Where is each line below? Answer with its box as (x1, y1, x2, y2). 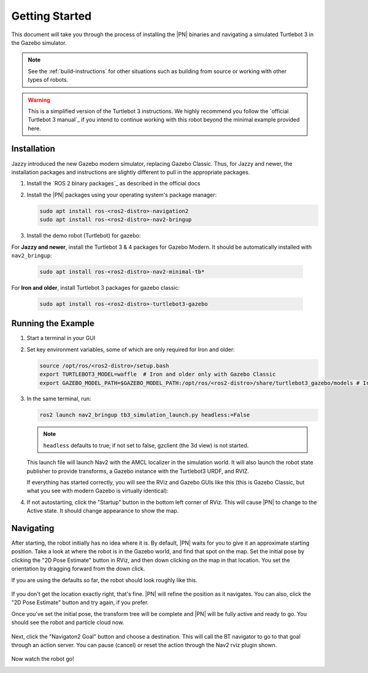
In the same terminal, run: (26, 395, 91, 402)
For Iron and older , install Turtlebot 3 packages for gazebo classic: (11, 284, 180, 291)
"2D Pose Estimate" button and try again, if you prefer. (11, 599, 149, 606)
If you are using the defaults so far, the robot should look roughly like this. (11, 576, 197, 583)
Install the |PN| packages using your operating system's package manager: (26, 191, 217, 198)
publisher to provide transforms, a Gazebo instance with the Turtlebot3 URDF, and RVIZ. (26, 467, 250, 475)
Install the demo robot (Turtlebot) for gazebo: (26, 232, 141, 239)
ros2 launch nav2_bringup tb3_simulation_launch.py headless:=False (39, 411, 250, 419)
